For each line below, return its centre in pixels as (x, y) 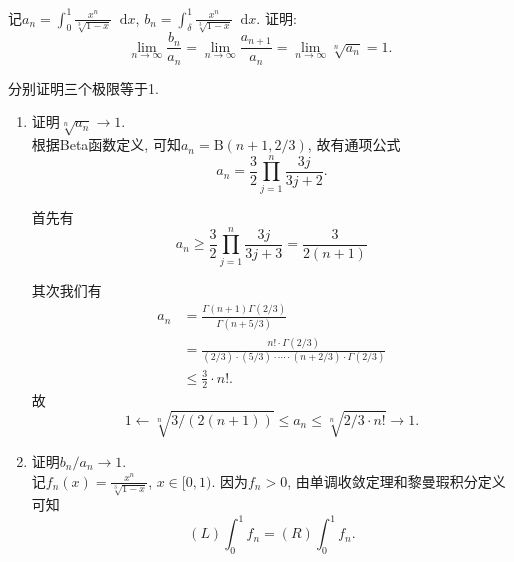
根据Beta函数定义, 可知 (106, 144)
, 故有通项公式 (354, 144)
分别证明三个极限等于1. (83, 87)
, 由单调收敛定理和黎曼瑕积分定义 (396, 480)
